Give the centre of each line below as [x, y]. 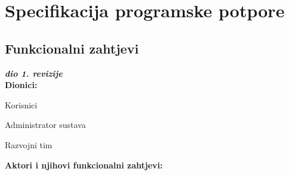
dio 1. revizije [34, 73]
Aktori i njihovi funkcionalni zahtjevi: [84, 165]
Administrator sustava [45, 125]
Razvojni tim [29, 144]
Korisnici [21, 104]
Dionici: [21, 85]
